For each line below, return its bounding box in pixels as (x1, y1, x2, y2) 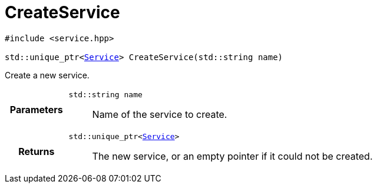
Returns (18, 146, 55, 158)
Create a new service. (5, 70, 90, 80)
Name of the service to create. (92, 108, 227, 120)
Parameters (9, 104, 63, 116)
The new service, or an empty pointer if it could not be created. (92, 150, 373, 162)
